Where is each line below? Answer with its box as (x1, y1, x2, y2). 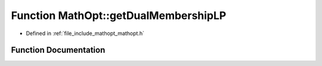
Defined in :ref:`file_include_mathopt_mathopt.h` (26, 30, 144, 37)
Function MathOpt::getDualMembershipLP (11, 9, 227, 22)
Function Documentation (11, 45, 106, 55)
